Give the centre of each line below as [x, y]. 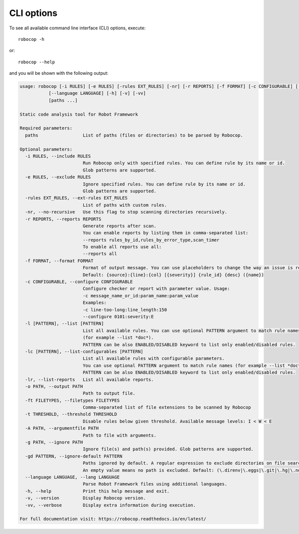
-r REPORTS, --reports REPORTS [63, 219]
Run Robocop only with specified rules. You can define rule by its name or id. [184, 163]
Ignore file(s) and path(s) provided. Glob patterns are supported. [168, 449]
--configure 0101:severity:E [118, 316]
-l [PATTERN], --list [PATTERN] [65, 324]
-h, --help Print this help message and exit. [97, 491]
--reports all [100, 254]
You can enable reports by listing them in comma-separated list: [165, 233]
